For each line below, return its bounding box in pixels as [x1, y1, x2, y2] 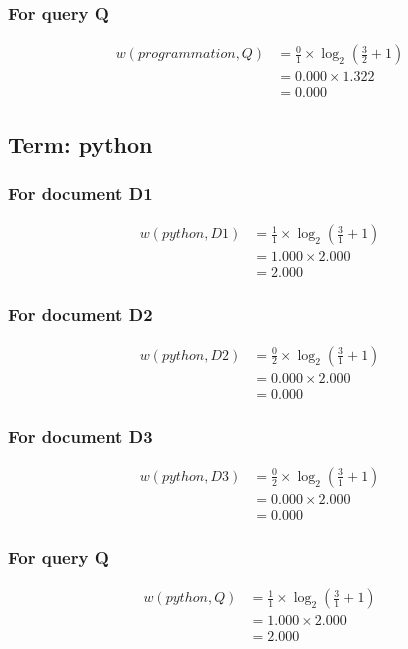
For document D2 [8, 302, 153, 327]
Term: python [8, 128, 153, 159]
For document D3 [8, 423, 153, 448]
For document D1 [8, 181, 153, 206]
